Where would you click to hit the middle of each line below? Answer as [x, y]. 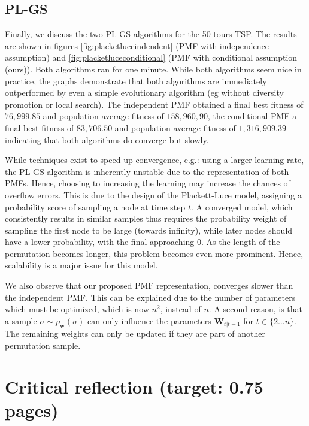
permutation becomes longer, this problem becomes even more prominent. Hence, [154, 253]
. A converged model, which [242, 206]
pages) [32, 410]
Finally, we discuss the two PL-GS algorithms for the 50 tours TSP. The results [151, 34]
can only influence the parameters [149, 320]
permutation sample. [43, 345]
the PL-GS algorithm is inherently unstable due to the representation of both [147, 171]
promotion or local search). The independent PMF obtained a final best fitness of [154, 104]
